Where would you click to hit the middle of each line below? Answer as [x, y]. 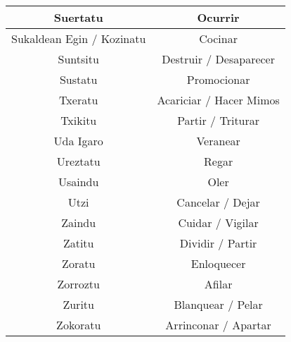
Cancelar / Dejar [218, 202]
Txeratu [79, 100]
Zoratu [79, 263]
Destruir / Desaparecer [218, 59]
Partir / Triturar [219, 120]
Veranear [218, 141]
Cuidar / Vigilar [218, 222]
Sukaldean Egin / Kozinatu [79, 38]
